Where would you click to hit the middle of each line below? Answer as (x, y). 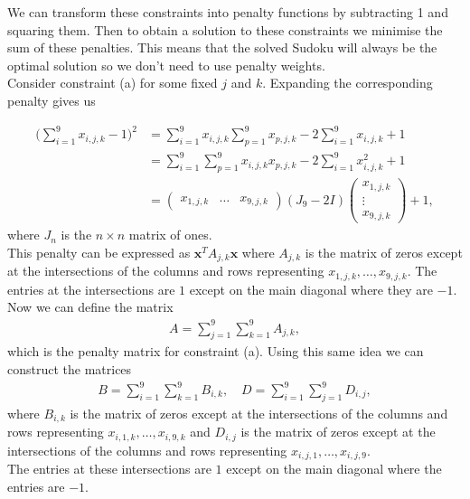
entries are (36, 486)
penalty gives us (52, 100)
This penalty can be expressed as (99, 252)
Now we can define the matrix (90, 307)
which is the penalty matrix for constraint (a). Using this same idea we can (216, 351)
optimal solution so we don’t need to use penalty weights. (166, 65)
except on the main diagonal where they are (311, 289)
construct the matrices (70, 368)
